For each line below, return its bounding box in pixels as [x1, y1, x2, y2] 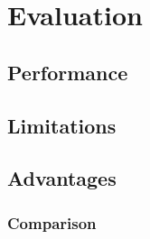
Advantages [7, 164, 117, 192]
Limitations [7, 111, 117, 139]
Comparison [7, 211, 97, 234]
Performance [7, 58, 128, 86]
